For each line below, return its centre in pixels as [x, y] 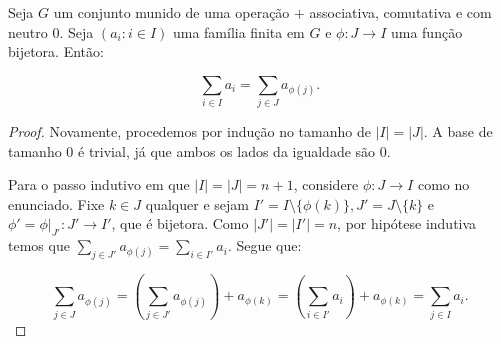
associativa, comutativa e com [400, 12]
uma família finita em [238, 31]
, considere [326, 184]
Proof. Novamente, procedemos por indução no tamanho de [189, 131]
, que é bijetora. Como [180, 223]
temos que [39, 245]
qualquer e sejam [197, 203]
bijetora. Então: [56, 51]
